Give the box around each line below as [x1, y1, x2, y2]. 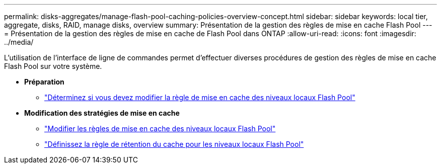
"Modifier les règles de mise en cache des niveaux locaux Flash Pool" [44, 124, 276, 133]
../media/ [4, 38, 34, 46]
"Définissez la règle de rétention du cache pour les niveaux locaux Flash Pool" [44, 140, 304, 148]
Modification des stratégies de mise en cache [24, 109, 180, 117]
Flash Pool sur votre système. [4, 62, 102, 70]
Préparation [24, 77, 64, 86]
